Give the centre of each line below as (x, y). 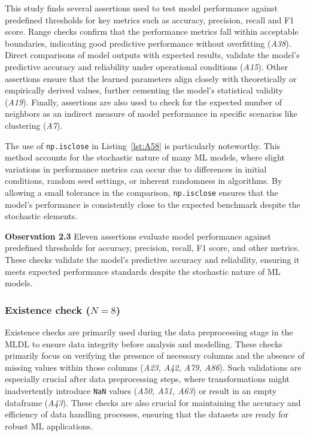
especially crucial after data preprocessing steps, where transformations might (148, 379)
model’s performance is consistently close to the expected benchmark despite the (153, 204)
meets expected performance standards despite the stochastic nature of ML (143, 271)
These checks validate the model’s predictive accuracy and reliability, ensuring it (152, 259)
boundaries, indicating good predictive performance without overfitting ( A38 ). (148, 43)
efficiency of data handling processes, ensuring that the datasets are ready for (147, 414)
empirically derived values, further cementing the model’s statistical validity (144, 90)
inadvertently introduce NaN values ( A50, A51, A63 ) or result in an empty (141, 390)
